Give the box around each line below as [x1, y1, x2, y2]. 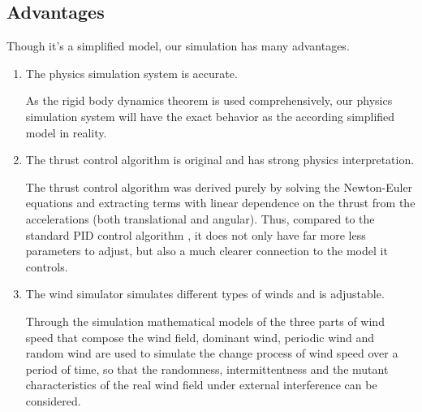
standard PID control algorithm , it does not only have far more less [25, 226, 366, 243]
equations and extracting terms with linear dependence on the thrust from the [25, 194, 416, 211]
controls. [25, 258, 68, 275]
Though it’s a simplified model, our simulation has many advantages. [6, 37, 350, 54]
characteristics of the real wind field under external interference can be [25, 376, 377, 393]
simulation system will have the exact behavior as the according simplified [25, 107, 395, 124]
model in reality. [25, 124, 107, 141]
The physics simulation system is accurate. [25, 64, 238, 81]
